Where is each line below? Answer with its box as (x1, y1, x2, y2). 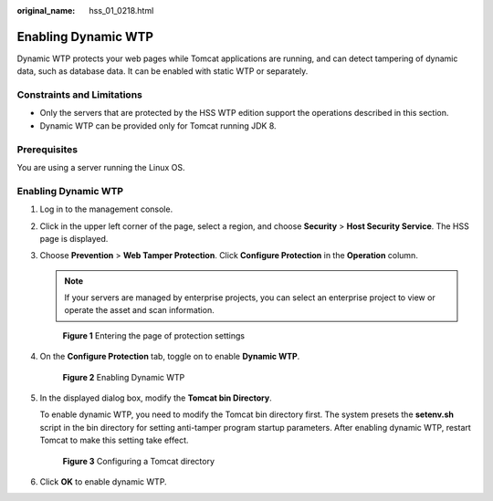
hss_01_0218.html (89, 5, 154, 16)
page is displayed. (39, 233, 109, 244)
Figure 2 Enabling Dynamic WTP (62, 371, 185, 382)
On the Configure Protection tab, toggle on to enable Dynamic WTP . (39, 351, 300, 362)
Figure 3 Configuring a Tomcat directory (62, 455, 215, 466)
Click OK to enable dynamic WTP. (39, 475, 168, 487)
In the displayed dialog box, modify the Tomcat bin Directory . (39, 392, 273, 403)
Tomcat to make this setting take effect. (39, 434, 189, 446)
